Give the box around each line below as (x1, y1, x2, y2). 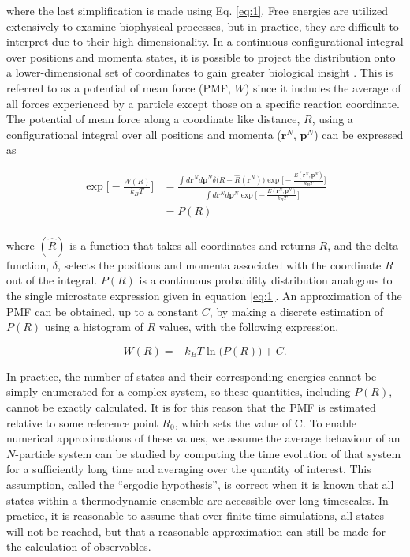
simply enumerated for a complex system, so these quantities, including (6, 383, 351, 400)
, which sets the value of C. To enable (174, 414, 357, 431)
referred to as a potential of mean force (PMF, (6, 79, 231, 96)
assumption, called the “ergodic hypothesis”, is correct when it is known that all (6, 476, 394, 492)
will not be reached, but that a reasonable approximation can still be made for (6, 522, 386, 539)
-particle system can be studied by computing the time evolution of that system (15, 445, 401, 461)
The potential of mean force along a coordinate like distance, (6, 111, 300, 127)
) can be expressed (314, 126, 404, 142)
